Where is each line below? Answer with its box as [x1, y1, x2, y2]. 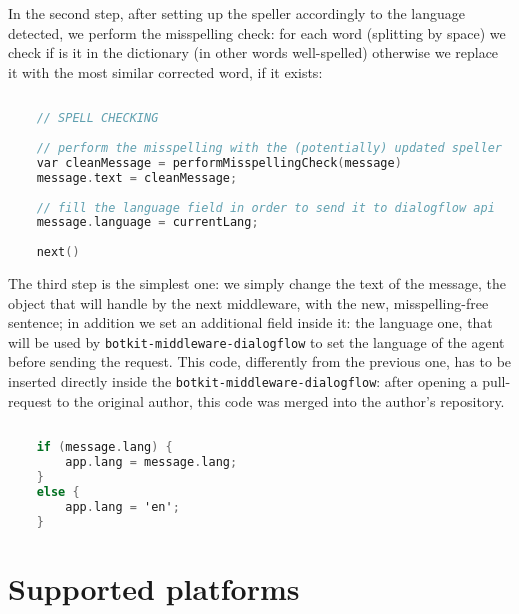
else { [36, 484, 80, 499]
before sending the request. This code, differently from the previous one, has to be [8, 351, 512, 372]
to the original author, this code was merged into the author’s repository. [56, 390, 505, 411]
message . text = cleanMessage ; [36, 170, 238, 185]
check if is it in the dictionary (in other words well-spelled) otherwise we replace [8, 42, 499, 63]
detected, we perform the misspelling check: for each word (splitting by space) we [8, 22, 506, 43]
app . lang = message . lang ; [65, 455, 238, 470]
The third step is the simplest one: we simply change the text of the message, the [8, 273, 506, 293]
